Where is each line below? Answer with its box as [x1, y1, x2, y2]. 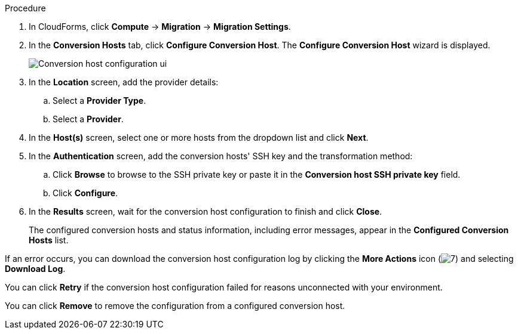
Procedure [5, 3, 46, 13]
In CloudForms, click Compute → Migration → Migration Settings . [29, 21, 291, 32]
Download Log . [5, 264, 66, 274]
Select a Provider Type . [53, 95, 146, 106]
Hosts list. [29, 235, 69, 245]
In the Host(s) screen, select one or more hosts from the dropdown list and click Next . [29, 132, 369, 143]
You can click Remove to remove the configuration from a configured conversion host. [5, 301, 345, 311]
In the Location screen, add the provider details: [29, 77, 219, 87]
